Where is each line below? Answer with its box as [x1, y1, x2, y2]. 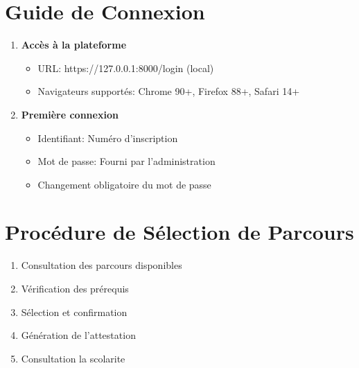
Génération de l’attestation [21, 328, 136, 342]
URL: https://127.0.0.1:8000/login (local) [37, 60, 214, 75]
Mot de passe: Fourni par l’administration [37, 154, 216, 168]
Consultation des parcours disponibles [21, 258, 182, 272]
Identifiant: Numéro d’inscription [37, 130, 178, 145]
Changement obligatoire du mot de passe [37, 177, 211, 191]
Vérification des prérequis [21, 281, 129, 295]
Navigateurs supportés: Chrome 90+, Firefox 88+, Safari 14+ [37, 84, 300, 98]
